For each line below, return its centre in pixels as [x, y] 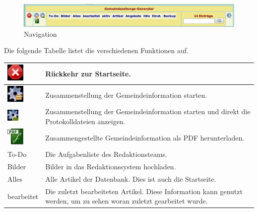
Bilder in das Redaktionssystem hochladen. [111, 167]
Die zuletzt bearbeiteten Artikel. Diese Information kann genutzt [144, 191]
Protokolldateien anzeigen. [85, 121]
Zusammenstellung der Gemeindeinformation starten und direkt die [148, 111]
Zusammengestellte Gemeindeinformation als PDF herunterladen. [145, 137]
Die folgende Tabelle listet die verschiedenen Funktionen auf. [96, 50]
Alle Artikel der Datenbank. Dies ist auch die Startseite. [131, 178]
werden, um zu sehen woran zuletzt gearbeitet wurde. [127, 201]
